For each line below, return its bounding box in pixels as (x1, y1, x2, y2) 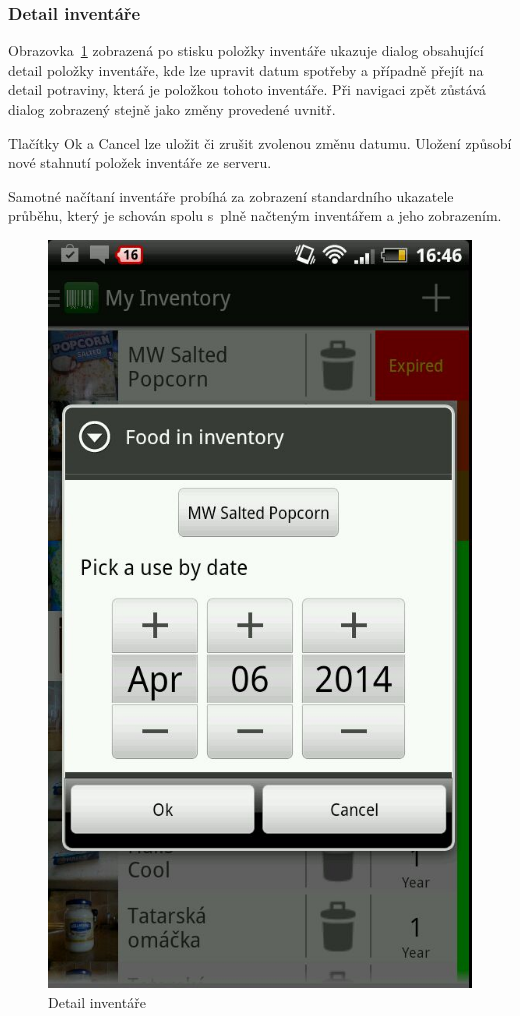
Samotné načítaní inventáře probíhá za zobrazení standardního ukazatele (8, 185, 454, 206)
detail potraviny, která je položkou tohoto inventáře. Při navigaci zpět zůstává (8, 79, 487, 100)
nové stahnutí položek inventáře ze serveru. (8, 152, 272, 173)
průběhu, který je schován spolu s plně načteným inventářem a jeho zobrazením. (8, 205, 502, 226)
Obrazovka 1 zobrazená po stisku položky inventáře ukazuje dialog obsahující (8, 40, 484, 61)
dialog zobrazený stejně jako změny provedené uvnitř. (8, 99, 336, 119)
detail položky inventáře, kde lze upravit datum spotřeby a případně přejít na (8, 59, 484, 80)
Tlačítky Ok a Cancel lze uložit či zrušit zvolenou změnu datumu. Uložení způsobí (8, 132, 512, 153)
